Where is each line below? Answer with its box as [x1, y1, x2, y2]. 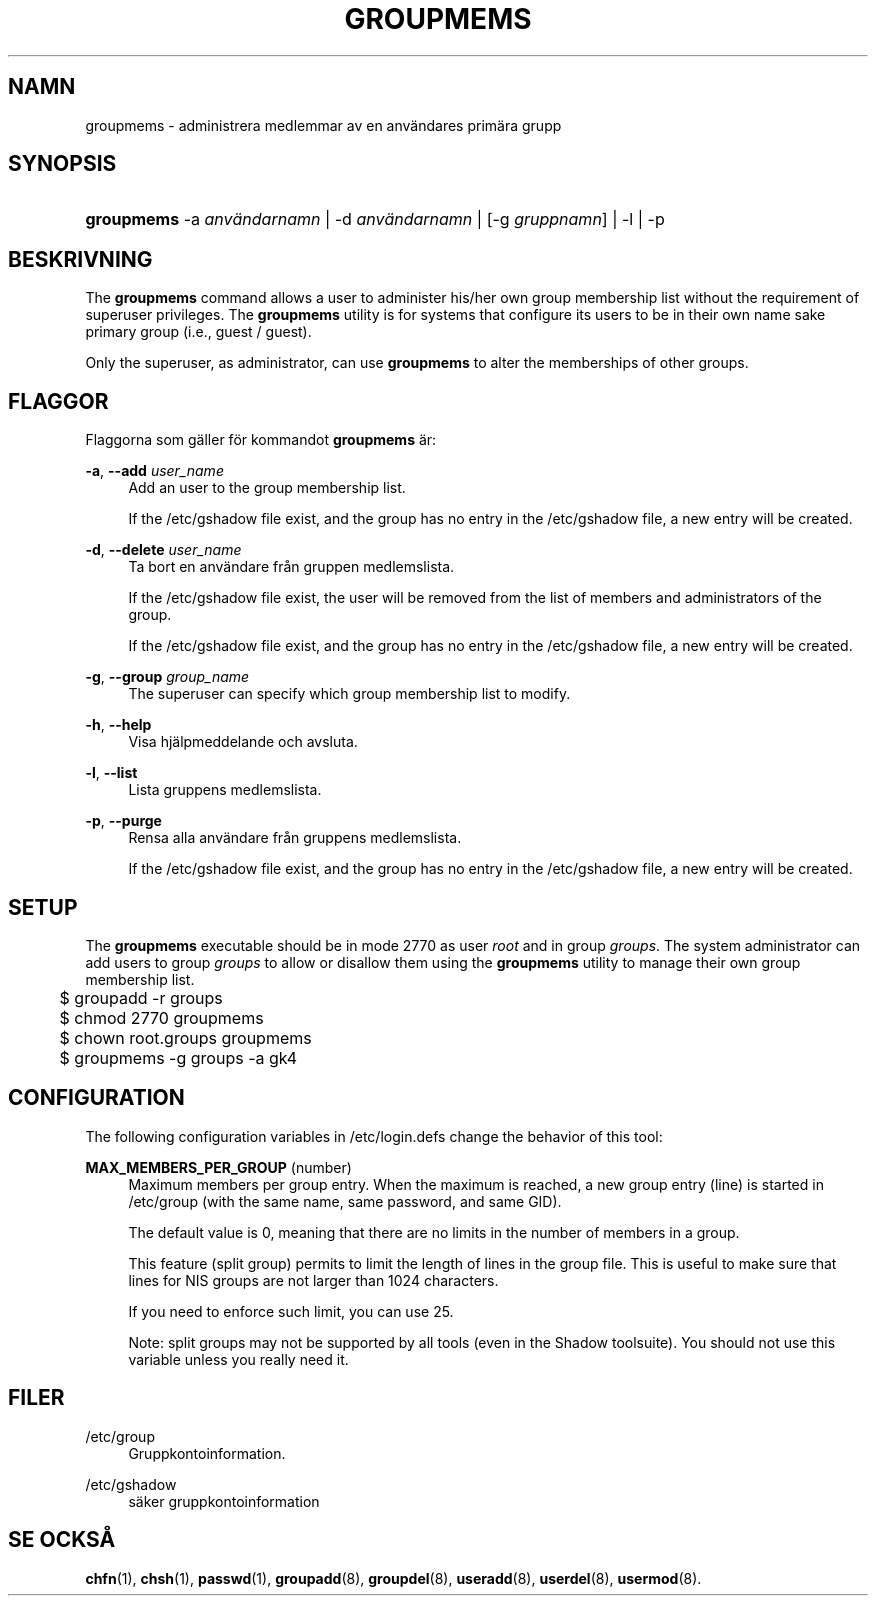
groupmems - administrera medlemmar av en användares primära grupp [85, 116, 562, 134]
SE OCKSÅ [8, 1527, 116, 1553]
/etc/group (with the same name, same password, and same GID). [128, 1192, 562, 1210]
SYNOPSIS [8, 151, 117, 177]
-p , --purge [85, 812, 162, 830]
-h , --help [85, 716, 152, 734]
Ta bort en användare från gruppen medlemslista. [128, 558, 455, 576]
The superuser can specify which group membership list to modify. [128, 685, 571, 703]
